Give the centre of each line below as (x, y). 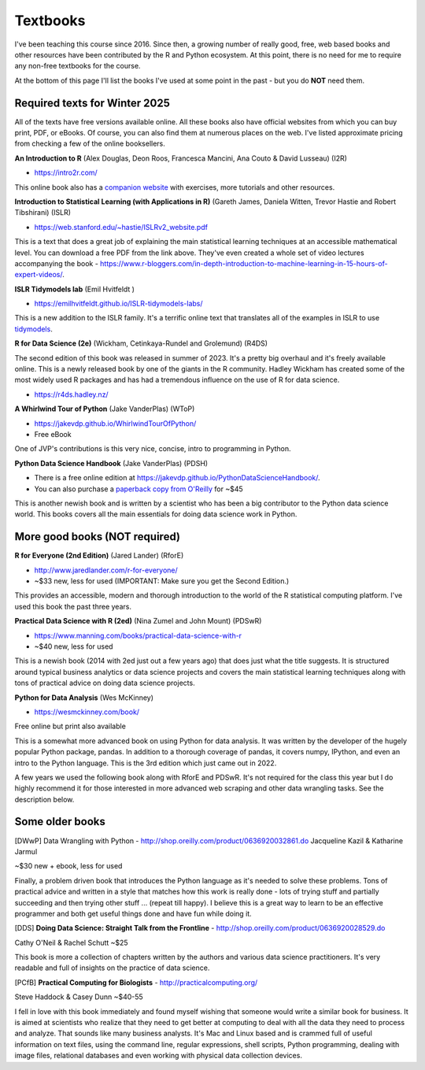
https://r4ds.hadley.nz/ (72, 394)
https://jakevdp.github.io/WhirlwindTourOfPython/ (115, 423)
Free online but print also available (70, 726)
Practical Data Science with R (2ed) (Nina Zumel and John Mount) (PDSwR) (138, 621)
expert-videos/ (39, 275)
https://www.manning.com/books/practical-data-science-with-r (138, 635)
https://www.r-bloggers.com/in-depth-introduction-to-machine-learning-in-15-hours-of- (244, 263)
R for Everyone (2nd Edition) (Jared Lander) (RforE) (99, 556)
